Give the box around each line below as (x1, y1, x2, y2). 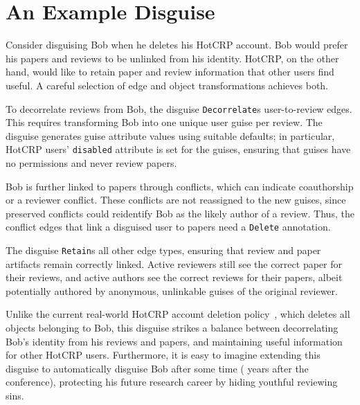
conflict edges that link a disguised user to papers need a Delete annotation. (6, 219, 331, 234)
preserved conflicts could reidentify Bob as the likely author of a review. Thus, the (6, 206, 354, 220)
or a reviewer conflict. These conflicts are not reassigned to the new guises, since (6, 192, 346, 207)
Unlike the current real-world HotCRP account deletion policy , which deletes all (6, 307, 350, 321)
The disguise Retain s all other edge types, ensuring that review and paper (6, 243, 321, 258)
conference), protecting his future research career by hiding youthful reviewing (6, 375, 338, 389)
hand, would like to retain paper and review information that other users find (6, 64, 334, 79)
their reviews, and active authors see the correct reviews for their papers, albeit (6, 270, 343, 285)
